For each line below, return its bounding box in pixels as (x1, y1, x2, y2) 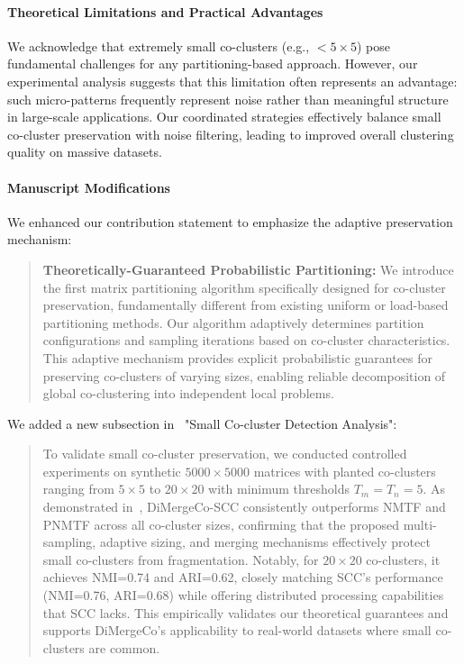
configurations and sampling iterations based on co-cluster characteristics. (42, 331, 450, 350)
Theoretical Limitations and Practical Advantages (7, 2, 323, 21)
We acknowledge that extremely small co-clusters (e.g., (7, 36, 310, 55)
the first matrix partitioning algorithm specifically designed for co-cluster (42, 277, 446, 296)
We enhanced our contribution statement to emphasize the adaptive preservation (7, 212, 453, 231)
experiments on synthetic (42, 461, 181, 480)
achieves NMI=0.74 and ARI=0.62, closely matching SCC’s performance (42, 568, 443, 587)
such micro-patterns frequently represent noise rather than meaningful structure (7, 89, 449, 108)
